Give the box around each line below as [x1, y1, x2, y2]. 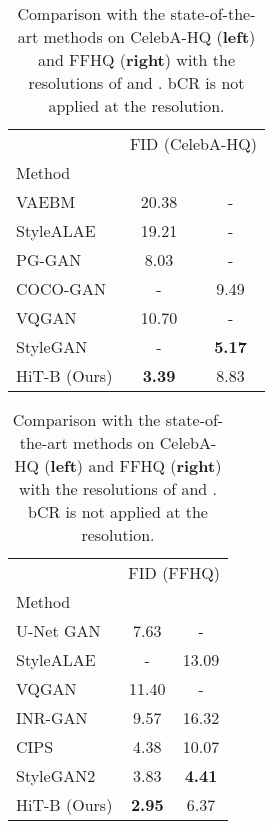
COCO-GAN [16, 277, 106, 300]
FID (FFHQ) [128, 561, 220, 584]
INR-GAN [16, 706, 88, 729]
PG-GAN [16, 248, 82, 271]
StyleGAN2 [16, 764, 96, 787]
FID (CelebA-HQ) [129, 132, 257, 155]
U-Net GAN [16, 619, 101, 642]
